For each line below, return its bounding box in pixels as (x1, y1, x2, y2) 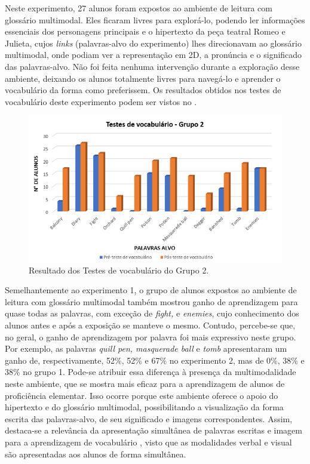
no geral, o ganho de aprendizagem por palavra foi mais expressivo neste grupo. (5, 330, 296, 343)
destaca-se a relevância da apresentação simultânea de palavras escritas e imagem (5, 424, 302, 437)
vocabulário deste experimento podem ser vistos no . (5, 95, 197, 107)
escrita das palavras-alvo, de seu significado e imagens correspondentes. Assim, (5, 412, 293, 425)
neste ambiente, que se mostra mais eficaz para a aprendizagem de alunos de (5, 377, 285, 389)
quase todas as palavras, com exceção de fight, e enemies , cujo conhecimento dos (5, 307, 299, 319)
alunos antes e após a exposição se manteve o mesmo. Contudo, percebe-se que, (5, 319, 296, 331)
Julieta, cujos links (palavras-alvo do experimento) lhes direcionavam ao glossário (5, 36, 302, 49)
